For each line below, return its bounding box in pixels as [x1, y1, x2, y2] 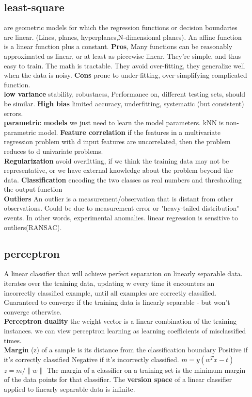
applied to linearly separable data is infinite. [4, 384, 135, 394]
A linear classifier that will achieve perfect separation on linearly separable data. [4, 268, 243, 279]
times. [4, 335, 22, 345]
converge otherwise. [4, 306, 62, 316]
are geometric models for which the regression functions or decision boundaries [4, 22, 237, 33]
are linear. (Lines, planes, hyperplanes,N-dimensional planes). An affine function [4, 32, 242, 42]
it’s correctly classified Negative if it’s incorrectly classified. [4, 354, 179, 364]
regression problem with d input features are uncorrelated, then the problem [4, 136, 231, 147]
